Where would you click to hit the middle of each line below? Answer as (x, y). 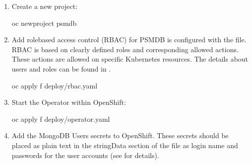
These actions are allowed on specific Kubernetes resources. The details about (130, 59)
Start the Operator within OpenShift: (69, 102)
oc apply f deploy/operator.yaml (61, 119)
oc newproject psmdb (44, 23)
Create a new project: (45, 6)
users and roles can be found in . (61, 68)
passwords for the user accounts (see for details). (85, 155)
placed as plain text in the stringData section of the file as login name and (125, 145)
